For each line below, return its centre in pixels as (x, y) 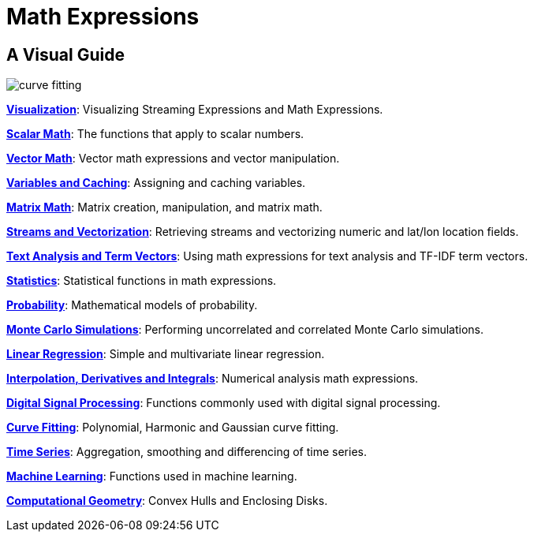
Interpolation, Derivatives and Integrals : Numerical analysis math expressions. (213, 379)
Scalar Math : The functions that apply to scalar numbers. (155, 134)
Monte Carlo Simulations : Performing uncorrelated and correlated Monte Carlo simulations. (245, 330)
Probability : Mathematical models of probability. (132, 305)
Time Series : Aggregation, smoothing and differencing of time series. (187, 452)
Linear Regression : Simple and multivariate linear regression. (166, 354)
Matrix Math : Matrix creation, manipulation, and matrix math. (164, 207)
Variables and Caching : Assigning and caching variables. (156, 183)
